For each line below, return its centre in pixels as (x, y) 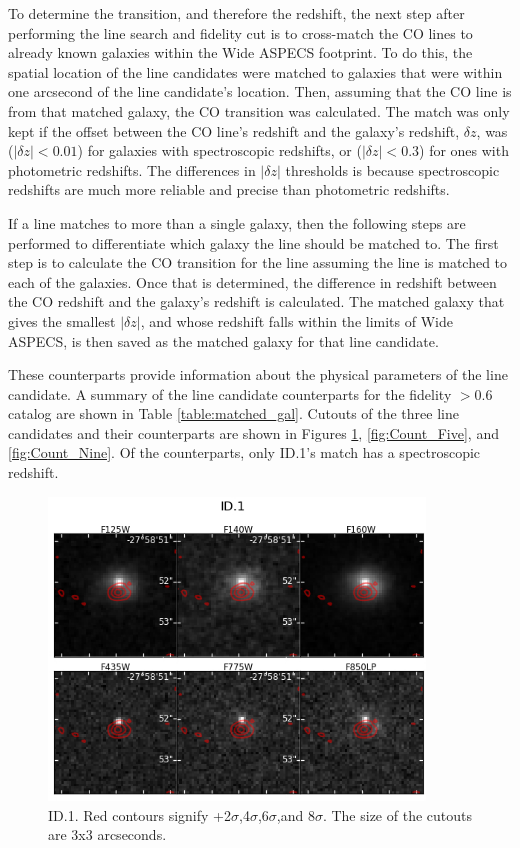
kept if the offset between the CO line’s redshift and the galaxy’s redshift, (234, 130)
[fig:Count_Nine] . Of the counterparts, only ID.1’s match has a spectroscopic (244, 452)
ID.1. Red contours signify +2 (139, 814)
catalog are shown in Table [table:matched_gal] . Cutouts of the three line (233, 413)
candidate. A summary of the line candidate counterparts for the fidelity (230, 393)
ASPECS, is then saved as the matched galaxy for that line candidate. (223, 340)
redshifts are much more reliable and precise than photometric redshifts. (229, 189)
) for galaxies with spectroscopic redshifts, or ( (219, 150)
